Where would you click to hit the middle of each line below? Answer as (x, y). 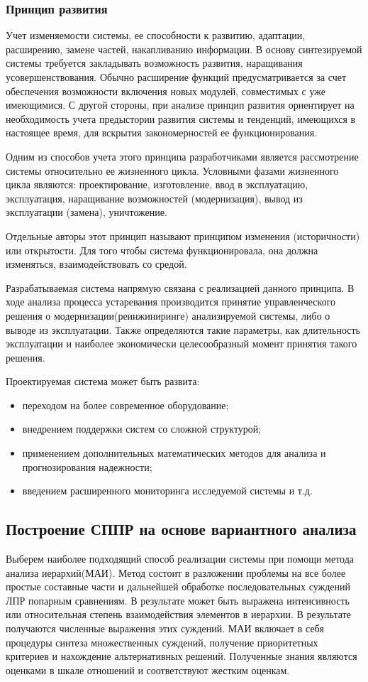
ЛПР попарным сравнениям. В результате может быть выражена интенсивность (178, 600)
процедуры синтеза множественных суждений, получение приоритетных (162, 642)
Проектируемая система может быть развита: (103, 381)
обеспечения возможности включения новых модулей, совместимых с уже (166, 91)
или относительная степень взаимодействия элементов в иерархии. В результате (178, 614)
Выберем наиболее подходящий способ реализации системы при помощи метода (180, 559)
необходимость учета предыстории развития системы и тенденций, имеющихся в (181, 118)
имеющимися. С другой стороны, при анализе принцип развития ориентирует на (180, 105)
